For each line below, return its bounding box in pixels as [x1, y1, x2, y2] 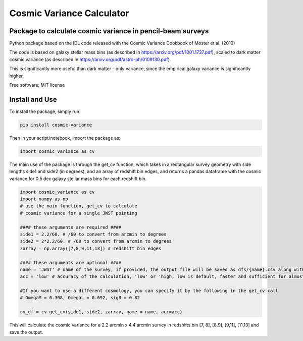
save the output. [9, 329, 43, 335]
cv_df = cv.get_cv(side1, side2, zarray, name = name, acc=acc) [20, 309, 183, 315]
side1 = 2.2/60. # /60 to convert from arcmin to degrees [20, 231, 167, 237]
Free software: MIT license [9, 82, 65, 88]
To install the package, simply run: [9, 108, 81, 115]
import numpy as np [20, 196, 68, 202]
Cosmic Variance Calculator [9, 8, 129, 19]
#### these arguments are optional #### [20, 260, 121, 265]
